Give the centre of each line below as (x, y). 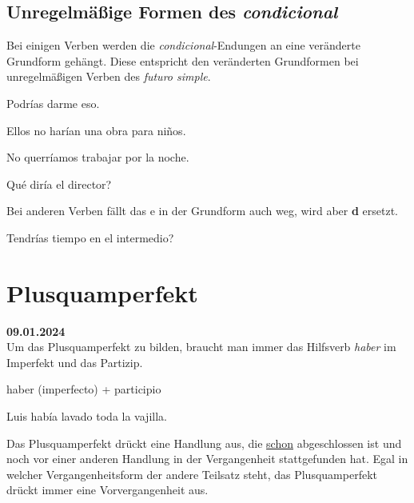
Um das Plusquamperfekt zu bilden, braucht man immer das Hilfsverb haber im (201, 347)
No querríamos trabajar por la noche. (98, 157)
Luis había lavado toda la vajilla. (87, 416)
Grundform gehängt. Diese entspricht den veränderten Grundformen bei (183, 60)
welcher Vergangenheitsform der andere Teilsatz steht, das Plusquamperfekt (192, 474)
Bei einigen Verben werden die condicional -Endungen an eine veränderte (183, 45)
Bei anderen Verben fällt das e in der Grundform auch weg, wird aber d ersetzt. (203, 211)
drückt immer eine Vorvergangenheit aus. (107, 490)
